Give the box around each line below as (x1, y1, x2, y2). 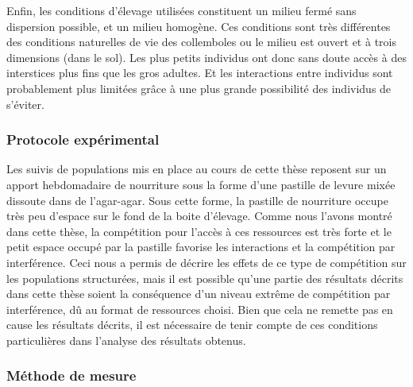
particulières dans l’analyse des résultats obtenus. (6, 331, 246, 348)
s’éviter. (6, 95, 44, 112)
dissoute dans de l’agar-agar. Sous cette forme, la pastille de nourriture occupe (6, 192, 388, 208)
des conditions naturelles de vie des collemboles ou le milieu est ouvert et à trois (6, 33, 396, 50)
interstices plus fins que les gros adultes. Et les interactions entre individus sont (6, 64, 393, 81)
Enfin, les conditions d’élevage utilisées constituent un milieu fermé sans (6, 2, 357, 18)
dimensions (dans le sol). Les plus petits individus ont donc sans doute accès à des (6, 48, 407, 65)
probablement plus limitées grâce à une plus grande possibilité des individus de (6, 79, 392, 96)
